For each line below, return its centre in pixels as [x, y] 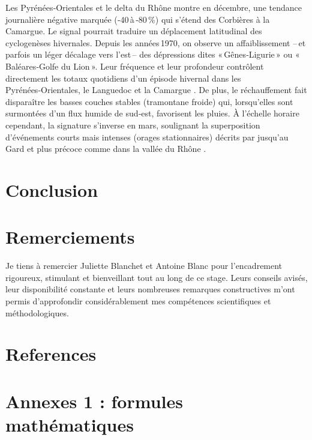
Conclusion [52, 189]
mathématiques [70, 424]
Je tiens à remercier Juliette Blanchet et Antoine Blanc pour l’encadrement [144, 266]
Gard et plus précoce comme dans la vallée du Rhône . [106, 149]
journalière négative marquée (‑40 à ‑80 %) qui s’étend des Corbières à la [138, 19]
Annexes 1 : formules [94, 401]
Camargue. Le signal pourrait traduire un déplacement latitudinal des [134, 31]
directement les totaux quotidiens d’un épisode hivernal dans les [123, 78]
